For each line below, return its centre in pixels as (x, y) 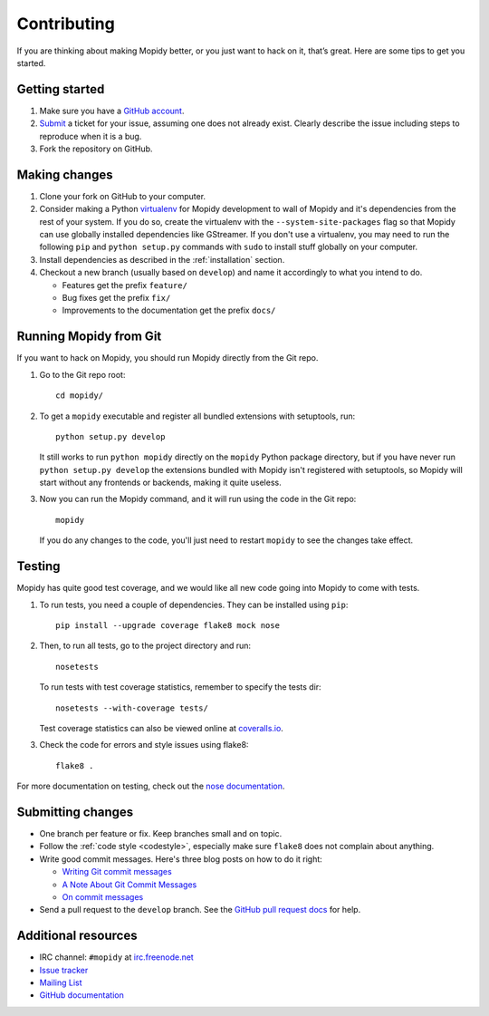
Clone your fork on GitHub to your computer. (123, 196)
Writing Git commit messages (117, 872)
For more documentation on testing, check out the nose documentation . (151, 786)
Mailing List (61, 982)
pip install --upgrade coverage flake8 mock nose (168, 625)
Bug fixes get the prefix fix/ (116, 298)
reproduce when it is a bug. (91, 136)
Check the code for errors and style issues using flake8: (144, 745)
